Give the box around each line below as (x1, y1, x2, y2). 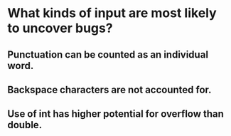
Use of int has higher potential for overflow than (7, 108, 224, 120)
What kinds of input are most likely (7, 5, 217, 21)
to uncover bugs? (7, 20, 113, 36)
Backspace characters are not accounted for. (7, 83, 212, 95)
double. (7, 119, 43, 131)
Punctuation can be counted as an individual (7, 48, 208, 61)
